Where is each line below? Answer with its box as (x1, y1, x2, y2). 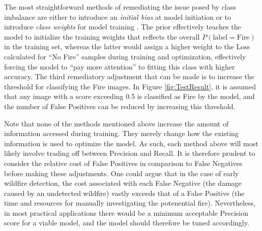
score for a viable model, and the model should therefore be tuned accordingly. (4, 217, 249, 228)
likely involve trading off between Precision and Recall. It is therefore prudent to (4, 148, 255, 158)
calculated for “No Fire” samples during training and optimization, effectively (4, 51, 246, 61)
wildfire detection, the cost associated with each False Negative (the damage (4, 178, 242, 188)
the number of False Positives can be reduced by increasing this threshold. (4, 101, 236, 111)
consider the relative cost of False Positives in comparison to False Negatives (4, 157, 243, 168)
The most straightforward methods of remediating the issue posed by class (4, 2, 236, 12)
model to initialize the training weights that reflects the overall (4, 31, 200, 42)
